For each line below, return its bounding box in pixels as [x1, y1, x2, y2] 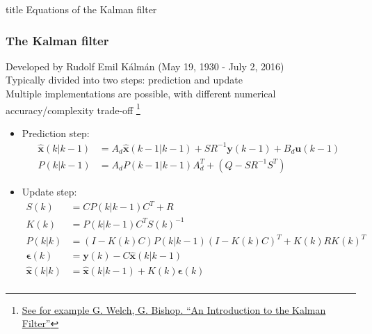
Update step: [22, 184, 77, 198]
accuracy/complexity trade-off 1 [6, 100, 140, 117]
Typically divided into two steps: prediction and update [6, 72, 243, 87]
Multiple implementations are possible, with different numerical [6, 86, 276, 100]
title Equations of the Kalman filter [6, 2, 157, 16]
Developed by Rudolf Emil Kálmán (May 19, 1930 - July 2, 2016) [6, 58, 284, 73]
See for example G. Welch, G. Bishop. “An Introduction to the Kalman [22, 302, 326, 317]
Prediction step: [22, 125, 90, 140]
